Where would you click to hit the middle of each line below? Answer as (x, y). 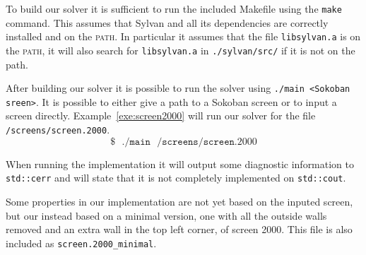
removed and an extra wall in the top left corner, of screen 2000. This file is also (179, 229)
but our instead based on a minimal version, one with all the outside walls (166, 215)
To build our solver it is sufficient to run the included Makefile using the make (174, 8)
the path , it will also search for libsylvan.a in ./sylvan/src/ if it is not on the (181, 50)
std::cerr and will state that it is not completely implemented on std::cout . (176, 178)
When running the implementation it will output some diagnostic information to (180, 164)
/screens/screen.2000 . (58, 130)
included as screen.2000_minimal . (81, 243)
